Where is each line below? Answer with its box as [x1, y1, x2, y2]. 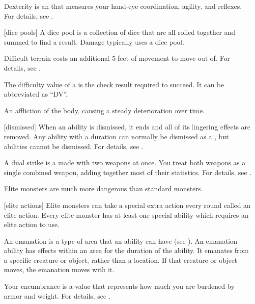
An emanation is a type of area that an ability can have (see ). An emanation [4, 235, 238, 246]
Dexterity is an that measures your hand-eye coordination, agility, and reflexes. [4, 1, 242, 11]
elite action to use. [4, 219, 59, 229]
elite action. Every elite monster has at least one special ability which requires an [4, 209, 249, 220]
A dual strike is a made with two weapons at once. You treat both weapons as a [4, 157, 246, 168]
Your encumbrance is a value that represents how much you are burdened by [4, 281, 235, 291]
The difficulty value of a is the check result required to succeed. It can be [4, 79, 224, 89]
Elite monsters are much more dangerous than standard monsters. [4, 183, 203, 194]
